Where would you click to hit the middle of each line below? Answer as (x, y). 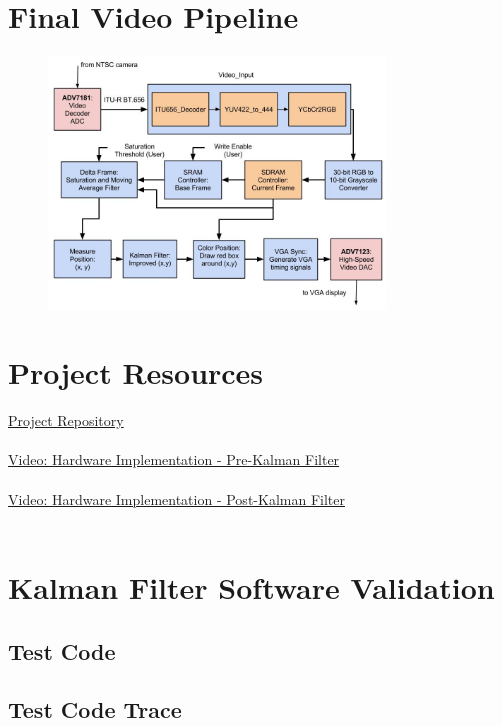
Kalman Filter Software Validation (251, 586)
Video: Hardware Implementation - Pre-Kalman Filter (174, 459)
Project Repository (66, 420)
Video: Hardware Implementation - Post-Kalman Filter (176, 498)
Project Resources (136, 372)
